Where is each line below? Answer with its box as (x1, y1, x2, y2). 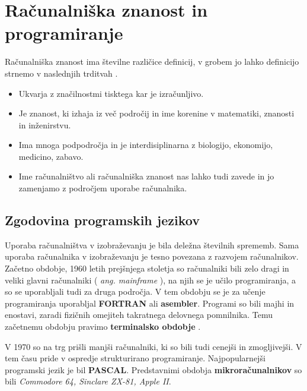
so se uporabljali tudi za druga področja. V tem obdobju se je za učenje (5, 285, 266, 298)
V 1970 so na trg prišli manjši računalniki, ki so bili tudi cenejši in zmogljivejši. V (5, 340, 302, 352)
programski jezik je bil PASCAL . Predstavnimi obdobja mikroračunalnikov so (5, 363, 302, 376)
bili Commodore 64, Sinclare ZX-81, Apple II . (5, 375, 171, 387)
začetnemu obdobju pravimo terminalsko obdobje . (5, 320, 201, 333)
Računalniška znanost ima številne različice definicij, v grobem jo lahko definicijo (5, 55, 299, 68)
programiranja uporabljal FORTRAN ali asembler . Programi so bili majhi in (5, 297, 295, 309)
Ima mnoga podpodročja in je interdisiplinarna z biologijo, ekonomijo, (18, 138, 273, 151)
